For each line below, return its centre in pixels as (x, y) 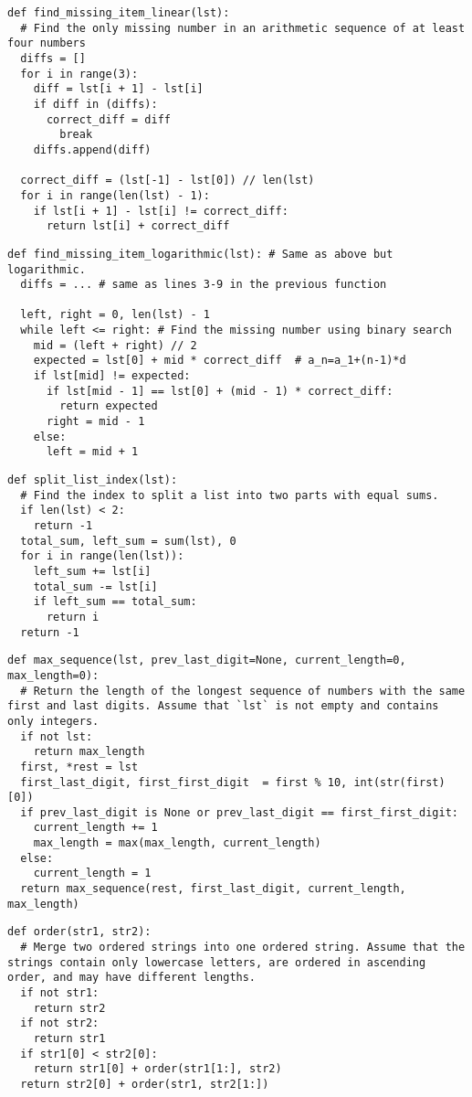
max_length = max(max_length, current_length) (177, 843)
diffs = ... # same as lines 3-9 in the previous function (204, 285)
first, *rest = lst (79, 767)
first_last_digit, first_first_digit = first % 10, (184, 782)
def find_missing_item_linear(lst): (119, 13)
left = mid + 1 (92, 452)
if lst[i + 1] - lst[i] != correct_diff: (161, 211)
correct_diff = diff (108, 119)
